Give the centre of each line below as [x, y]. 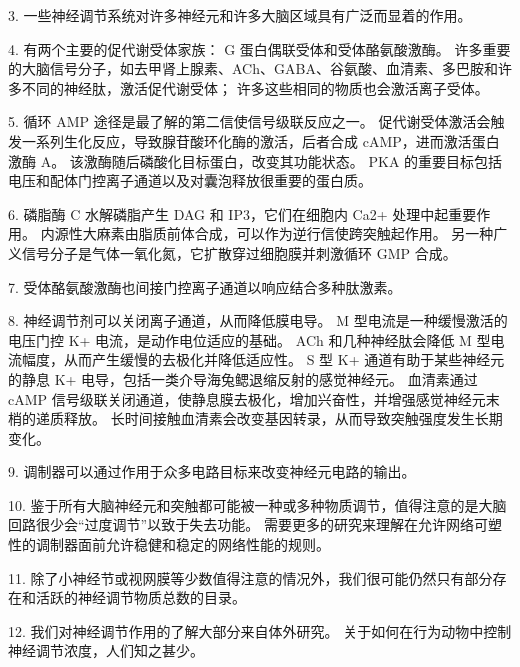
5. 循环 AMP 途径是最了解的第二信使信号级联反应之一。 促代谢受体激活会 [249, 121]
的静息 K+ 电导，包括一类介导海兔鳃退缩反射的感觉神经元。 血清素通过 [243, 378]
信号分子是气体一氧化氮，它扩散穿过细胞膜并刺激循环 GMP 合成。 [239, 252]
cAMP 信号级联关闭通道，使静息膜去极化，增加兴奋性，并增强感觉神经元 [247, 398]
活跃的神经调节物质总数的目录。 [140, 597]
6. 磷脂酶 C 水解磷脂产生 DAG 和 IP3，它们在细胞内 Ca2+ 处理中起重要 [242, 213]
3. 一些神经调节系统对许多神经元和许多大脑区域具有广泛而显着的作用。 [240, 15]
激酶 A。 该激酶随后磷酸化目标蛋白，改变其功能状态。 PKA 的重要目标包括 [255, 160]
